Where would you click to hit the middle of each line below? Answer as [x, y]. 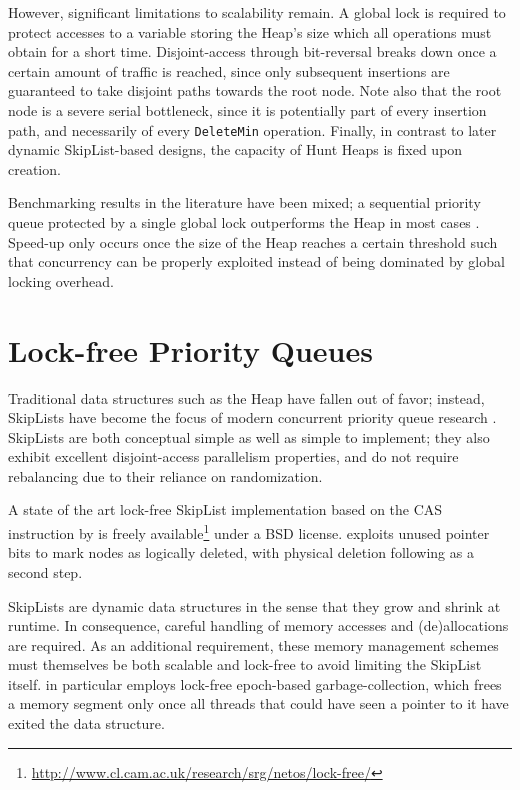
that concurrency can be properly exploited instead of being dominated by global [256, 261]
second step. [45, 571]
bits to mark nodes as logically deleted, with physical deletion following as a [241, 552]
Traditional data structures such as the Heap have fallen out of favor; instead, [246, 397]
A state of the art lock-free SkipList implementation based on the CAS [225, 509]
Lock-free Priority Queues [190, 349]
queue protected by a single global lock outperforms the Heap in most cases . [244, 222]
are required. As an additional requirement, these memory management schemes [253, 644]
